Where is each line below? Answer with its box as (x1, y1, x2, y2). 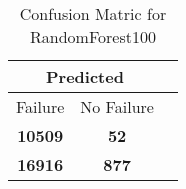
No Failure (80, 95, 154, 118)
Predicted (46, 65, 124, 88)
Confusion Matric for (19, 2, 167, 25)
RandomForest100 (30, 25, 156, 48)
